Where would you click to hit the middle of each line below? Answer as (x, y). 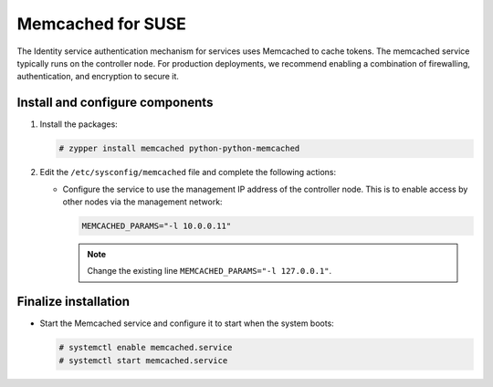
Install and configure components (115, 103)
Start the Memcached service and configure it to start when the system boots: (187, 323)
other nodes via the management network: (142, 202)
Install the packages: (79, 124)
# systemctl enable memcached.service (146, 348)
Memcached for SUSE (102, 24)
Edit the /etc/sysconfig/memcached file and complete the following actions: (188, 173)
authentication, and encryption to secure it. (98, 77)
